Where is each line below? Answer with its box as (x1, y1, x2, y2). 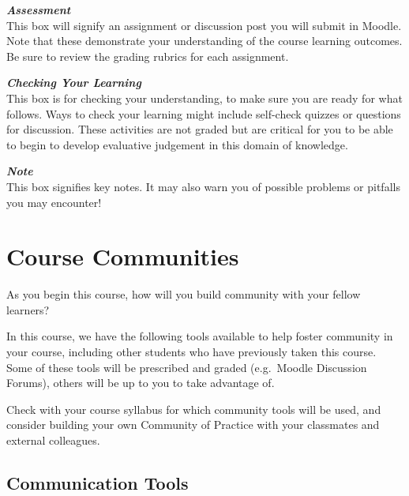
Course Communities (6, 240, 239, 272)
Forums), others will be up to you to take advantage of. (6, 374, 275, 391)
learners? (6, 301, 50, 318)
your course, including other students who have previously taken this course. (6, 344, 377, 360)
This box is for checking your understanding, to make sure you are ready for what (6, 89, 403, 106)
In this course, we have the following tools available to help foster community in (6, 328, 393, 344)
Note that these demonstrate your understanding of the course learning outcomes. (6, 32, 403, 49)
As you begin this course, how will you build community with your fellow (6, 286, 361, 302)
